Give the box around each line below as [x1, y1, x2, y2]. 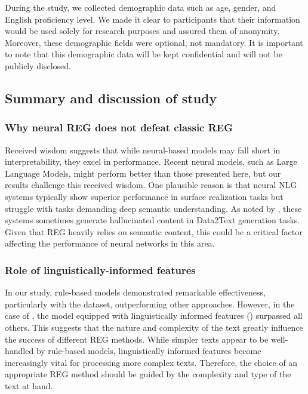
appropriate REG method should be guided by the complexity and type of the [5, 368, 291, 380]
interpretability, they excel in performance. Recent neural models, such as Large [5, 155, 297, 168]
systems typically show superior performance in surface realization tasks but [5, 190, 284, 202]
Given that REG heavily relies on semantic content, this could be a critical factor [5, 225, 303, 238]
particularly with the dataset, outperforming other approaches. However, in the [5, 297, 295, 310]
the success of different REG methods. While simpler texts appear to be [5, 333, 269, 345]
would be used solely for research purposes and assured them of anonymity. [5, 24, 280, 37]
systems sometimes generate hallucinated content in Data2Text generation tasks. [5, 214, 300, 226]
